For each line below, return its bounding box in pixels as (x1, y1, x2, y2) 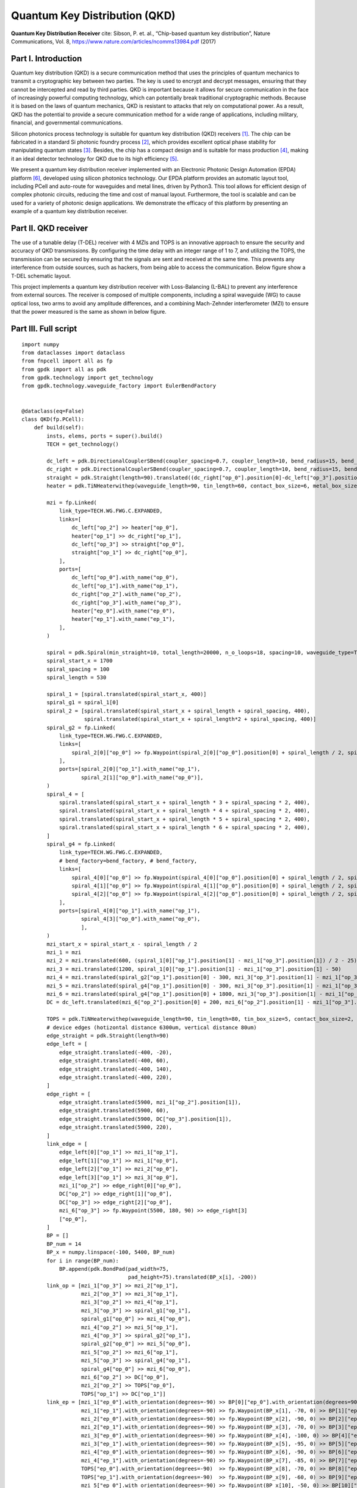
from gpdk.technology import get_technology (21, 374, 154, 381)
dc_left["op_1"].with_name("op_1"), (71, 582, 178, 589)
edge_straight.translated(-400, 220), (59, 1074, 173, 1080)
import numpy (21, 341, 59, 348)
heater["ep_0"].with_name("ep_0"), (71, 608, 176, 614)
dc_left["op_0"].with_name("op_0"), (71, 574, 178, 581)
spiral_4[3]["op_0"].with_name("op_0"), (81, 915, 201, 923)
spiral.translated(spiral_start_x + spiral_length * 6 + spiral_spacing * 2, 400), (59, 824, 311, 831)
